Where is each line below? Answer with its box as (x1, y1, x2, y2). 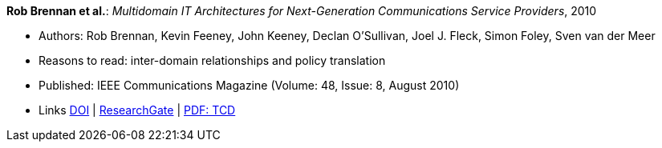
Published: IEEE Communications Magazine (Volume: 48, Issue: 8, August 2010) (39, 78, 460, 92)
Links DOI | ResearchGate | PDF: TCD (39, 103, 236, 117)
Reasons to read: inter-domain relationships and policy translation (39, 54, 386, 67)
